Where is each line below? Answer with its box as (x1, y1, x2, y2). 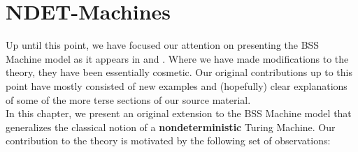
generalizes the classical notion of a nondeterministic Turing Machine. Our (6, 119, 336, 134)
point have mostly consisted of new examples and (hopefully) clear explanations (6, 78, 348, 93)
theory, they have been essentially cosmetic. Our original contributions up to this (6, 65, 353, 79)
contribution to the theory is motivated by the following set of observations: (6, 133, 331, 148)
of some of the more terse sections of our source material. (6, 92, 251, 107)
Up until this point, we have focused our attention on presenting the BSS (6, 38, 320, 52)
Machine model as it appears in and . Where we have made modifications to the (6, 51, 349, 66)
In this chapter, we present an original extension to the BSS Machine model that (6, 106, 352, 121)
